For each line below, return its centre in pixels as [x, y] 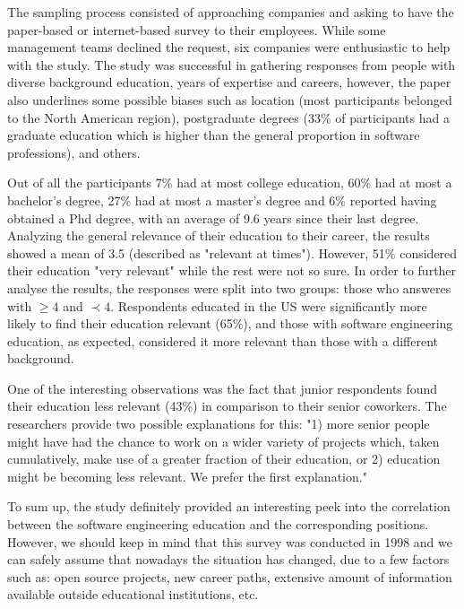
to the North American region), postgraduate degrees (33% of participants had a [228, 117]
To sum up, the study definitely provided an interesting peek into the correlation [229, 506]
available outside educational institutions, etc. [133, 594]
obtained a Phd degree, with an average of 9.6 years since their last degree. [213, 217]
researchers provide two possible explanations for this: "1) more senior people [219, 424]
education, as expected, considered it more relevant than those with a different [223, 340]
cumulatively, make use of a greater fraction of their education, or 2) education [224, 459]
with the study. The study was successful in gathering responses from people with [232, 64]
